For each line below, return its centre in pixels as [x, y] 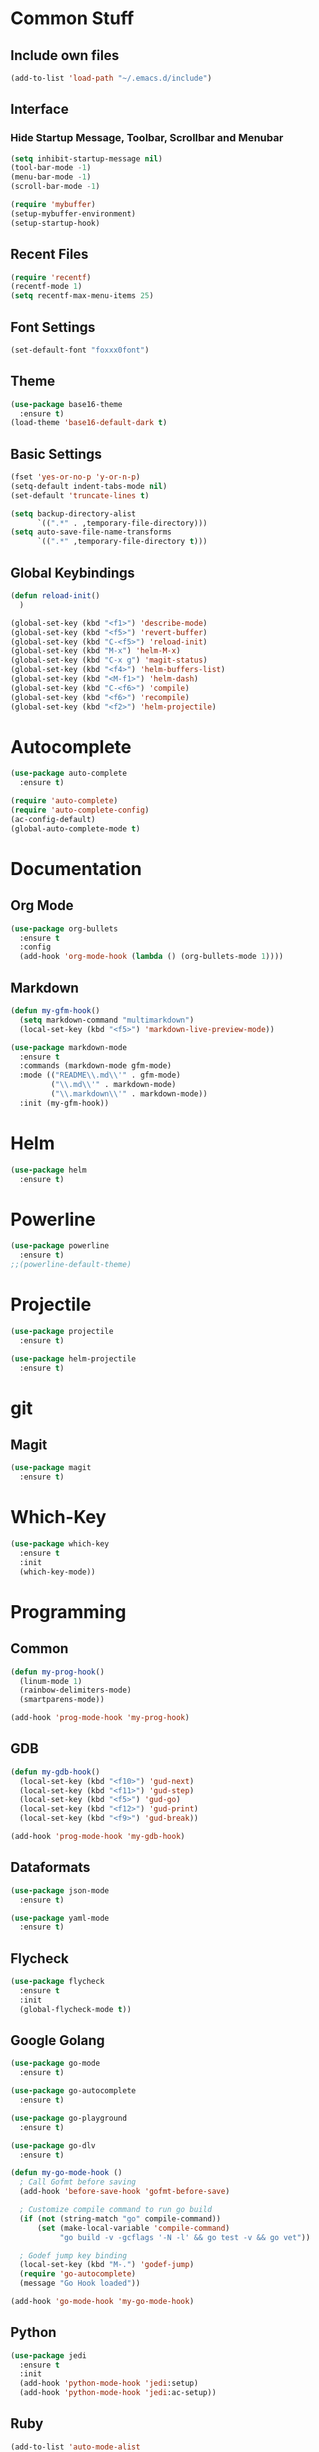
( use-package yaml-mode [60, 1918]
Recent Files [49, 254]
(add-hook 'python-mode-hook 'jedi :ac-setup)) [118, 2393]
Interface [39, 109]
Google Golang [57, 2040]
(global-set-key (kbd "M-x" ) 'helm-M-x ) [96, 651]
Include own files [65, 55]
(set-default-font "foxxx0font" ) [80, 350]
